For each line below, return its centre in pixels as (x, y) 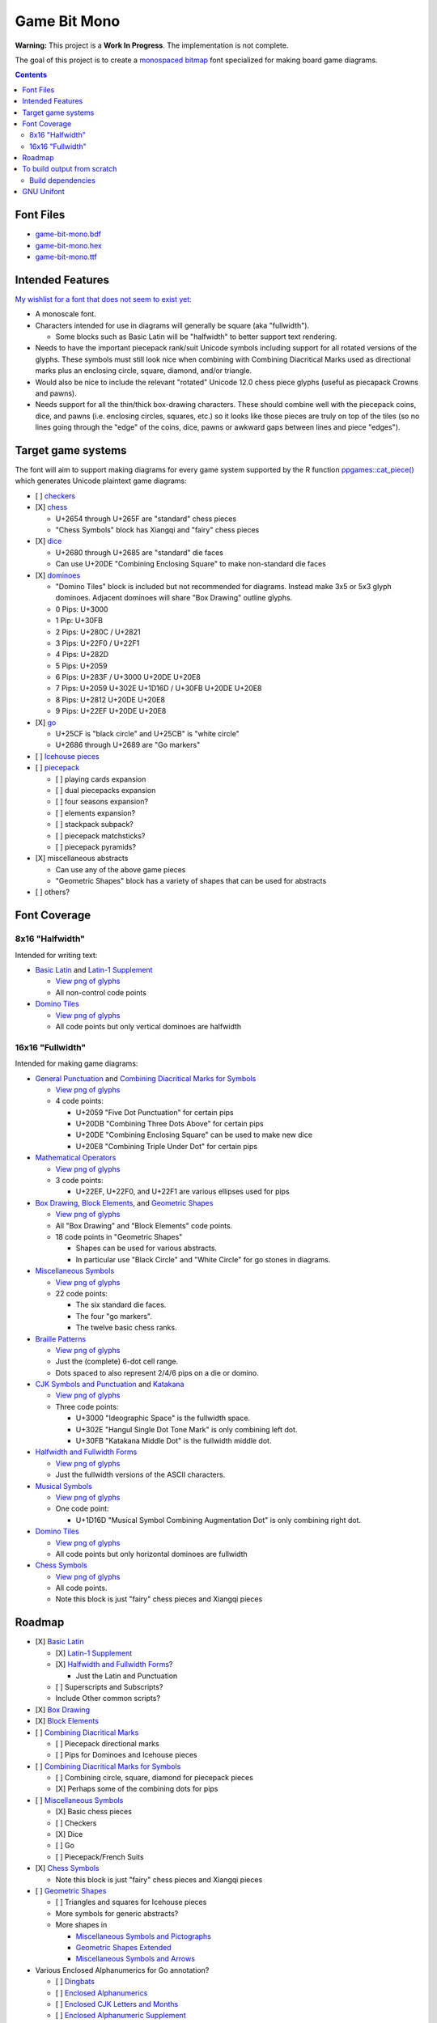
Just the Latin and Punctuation (127, 1676)
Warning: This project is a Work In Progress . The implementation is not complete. (152, 45)
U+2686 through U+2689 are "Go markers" (128, 745)
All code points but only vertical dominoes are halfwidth (148, 1026)
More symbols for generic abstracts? (117, 1913)
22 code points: (82, 1293)
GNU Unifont (43, 192)
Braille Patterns (61, 1338)
